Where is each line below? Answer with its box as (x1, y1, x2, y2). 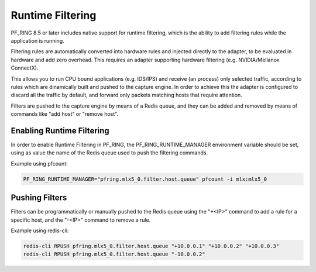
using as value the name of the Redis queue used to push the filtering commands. (11, 149, 208, 156)
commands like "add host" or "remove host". (11, 111, 119, 118)
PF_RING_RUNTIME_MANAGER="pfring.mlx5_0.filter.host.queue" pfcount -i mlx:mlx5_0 (23, 175, 267, 183)
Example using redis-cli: (11, 227, 69, 234)
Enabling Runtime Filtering (11, 126, 109, 136)
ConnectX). (11, 64, 39, 71)
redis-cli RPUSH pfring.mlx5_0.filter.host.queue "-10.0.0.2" (23, 251, 205, 257)
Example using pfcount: (11, 160, 68, 167)
